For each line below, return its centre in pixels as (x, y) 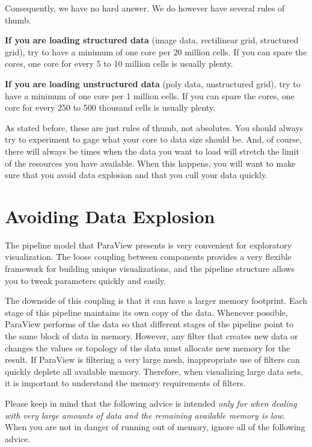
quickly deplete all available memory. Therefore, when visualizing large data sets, (154, 371)
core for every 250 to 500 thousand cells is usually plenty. (110, 107)
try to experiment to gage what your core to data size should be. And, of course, (153, 139)
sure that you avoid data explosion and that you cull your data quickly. (136, 175)
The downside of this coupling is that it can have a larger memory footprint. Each (156, 301)
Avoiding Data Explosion (110, 216)
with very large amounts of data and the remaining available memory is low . (145, 415)
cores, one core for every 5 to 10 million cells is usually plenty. (119, 63)
